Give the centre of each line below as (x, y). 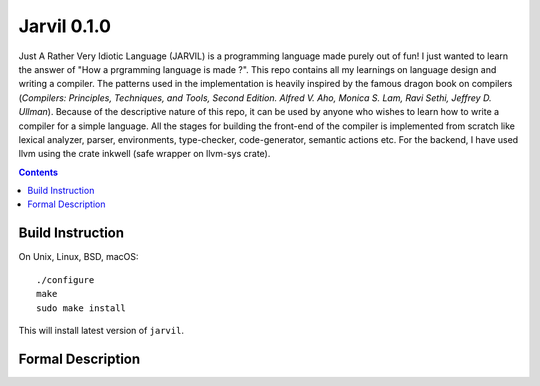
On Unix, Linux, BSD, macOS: (78, 257)
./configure (65, 279)
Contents (38, 172)
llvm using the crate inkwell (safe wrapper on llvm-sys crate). (144, 154)
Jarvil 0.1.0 (65, 26)
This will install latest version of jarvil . (101, 330)
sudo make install (81, 308)
